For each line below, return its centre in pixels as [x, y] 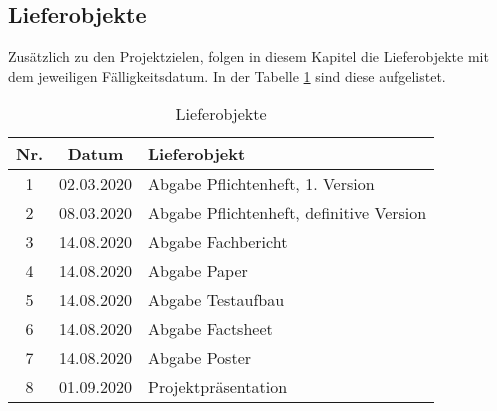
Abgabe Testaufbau [216, 300]
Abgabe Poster [200, 358]
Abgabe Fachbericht [218, 242]
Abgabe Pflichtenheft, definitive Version [287, 213]
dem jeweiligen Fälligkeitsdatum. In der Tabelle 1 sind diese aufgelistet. [227, 75]
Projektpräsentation [218, 387]
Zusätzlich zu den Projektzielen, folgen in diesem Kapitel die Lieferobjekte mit [248, 56]
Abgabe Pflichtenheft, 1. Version [261, 184]
